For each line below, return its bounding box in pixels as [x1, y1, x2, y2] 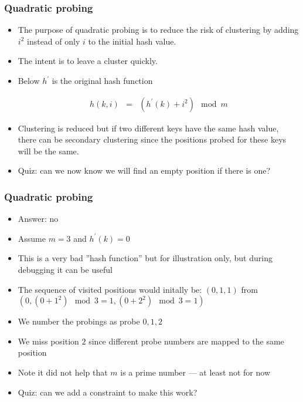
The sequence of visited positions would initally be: [18, 283, 202, 295]
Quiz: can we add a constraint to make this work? [18, 386, 198, 398]
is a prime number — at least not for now [120, 366, 271, 378]
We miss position [18, 335, 79, 347]
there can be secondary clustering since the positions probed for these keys [18, 133, 287, 146]
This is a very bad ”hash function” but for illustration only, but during [18, 252, 273, 264]
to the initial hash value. [88, 35, 176, 47]
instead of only [26, 35, 80, 47]
